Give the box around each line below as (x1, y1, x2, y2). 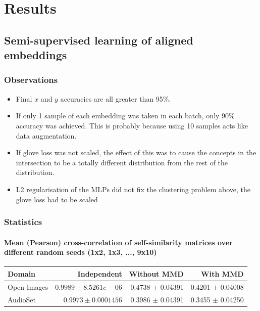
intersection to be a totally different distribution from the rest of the (16, 157, 228, 167)
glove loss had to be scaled (16, 194, 98, 204)
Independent (77, 268, 122, 279)
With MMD (201, 268, 244, 279)
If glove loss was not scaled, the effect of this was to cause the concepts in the (16, 147, 256, 158)
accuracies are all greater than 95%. (60, 93, 171, 104)
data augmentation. (16, 130, 77, 141)
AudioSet (8, 294, 36, 304)
